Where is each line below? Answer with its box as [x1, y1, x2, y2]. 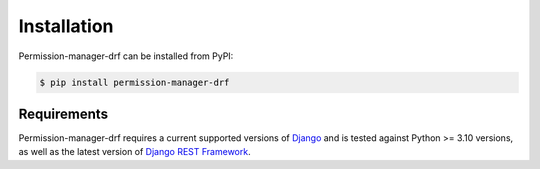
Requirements [18, 105, 109, 122]
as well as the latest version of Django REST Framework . [18, 146, 251, 158]
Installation [18, 15, 114, 37]
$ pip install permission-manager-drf [39, 76, 230, 88]
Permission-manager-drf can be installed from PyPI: [18, 50, 234, 62]
